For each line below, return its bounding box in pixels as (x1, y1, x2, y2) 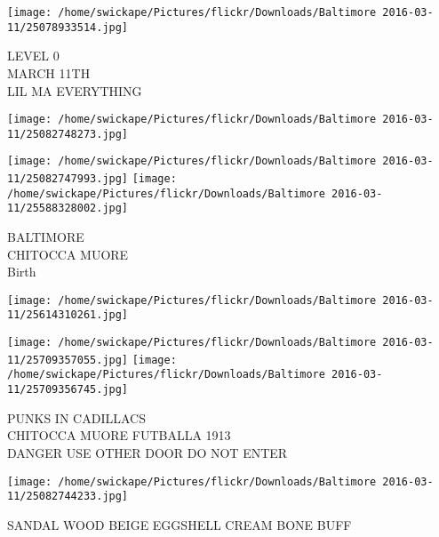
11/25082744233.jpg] (7, 490, 129, 503)
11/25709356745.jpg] (7, 383, 129, 397)
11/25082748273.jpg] (7, 127, 129, 140)
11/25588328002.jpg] (7, 202, 129, 215)
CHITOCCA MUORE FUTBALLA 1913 (7, 426, 231, 445)
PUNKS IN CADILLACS (7, 408, 146, 427)
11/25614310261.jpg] (7, 309, 129, 322)
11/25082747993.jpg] (7, 172, 129, 186)
